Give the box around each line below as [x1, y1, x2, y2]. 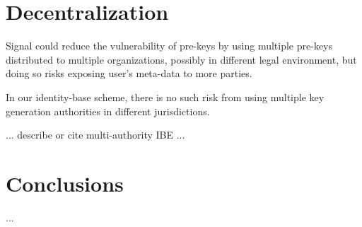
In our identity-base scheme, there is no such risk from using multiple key [6, 89, 325, 104]
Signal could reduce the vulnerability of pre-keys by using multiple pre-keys [6, 38, 333, 53]
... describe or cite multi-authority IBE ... [6, 127, 185, 142]
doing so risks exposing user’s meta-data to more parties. [6, 66, 252, 81]
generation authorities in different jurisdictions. [6, 103, 210, 118]
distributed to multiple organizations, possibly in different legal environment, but [6, 52, 357, 66]
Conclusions [6, 168, 124, 197]
